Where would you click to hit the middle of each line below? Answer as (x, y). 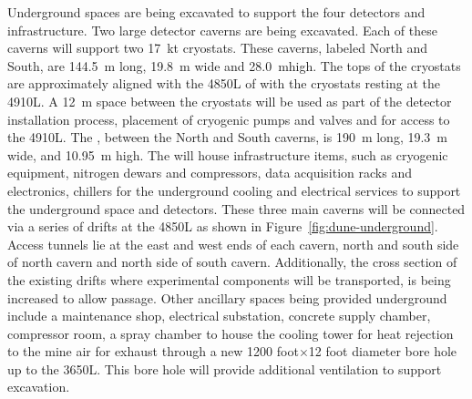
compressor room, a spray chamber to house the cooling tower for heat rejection (231, 333)
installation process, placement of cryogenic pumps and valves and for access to (229, 119)
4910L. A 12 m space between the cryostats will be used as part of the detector (230, 101)
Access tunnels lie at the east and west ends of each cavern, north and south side (233, 244)
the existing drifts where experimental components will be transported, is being (229, 279)
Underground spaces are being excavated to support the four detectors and (216, 12)
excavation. (39, 387)
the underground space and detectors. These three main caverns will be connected (236, 208)
